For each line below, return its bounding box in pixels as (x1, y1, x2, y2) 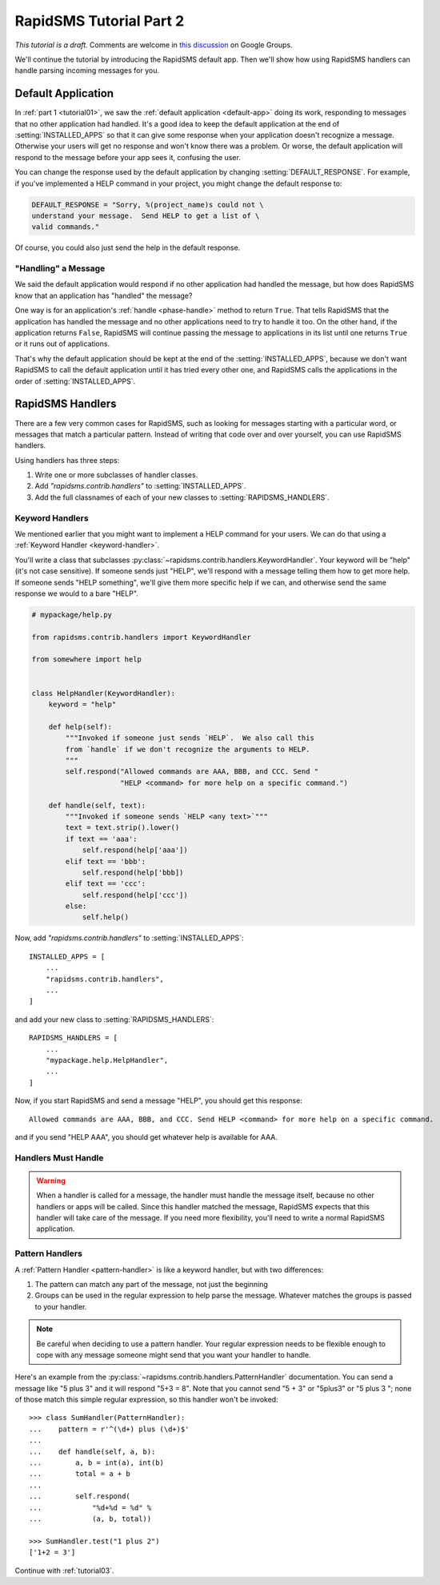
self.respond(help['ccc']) (82, 890, 188, 899)
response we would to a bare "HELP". (14, 589, 139, 598)
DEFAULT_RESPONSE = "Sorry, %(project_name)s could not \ (31, 200, 264, 209)
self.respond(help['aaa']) (82, 846, 188, 855)
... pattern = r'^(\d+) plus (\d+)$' (29, 1424, 190, 1434)
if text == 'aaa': (65, 834, 138, 843)
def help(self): (48, 722, 112, 731)
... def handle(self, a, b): (29, 1446, 156, 1456)
